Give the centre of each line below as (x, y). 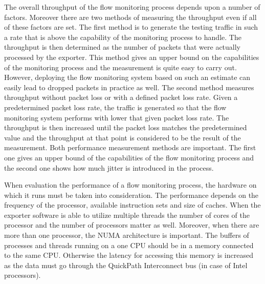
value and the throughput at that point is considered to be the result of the (123, 137)
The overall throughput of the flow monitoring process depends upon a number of (132, 7)
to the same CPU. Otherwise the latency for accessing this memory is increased (129, 255)
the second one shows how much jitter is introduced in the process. (109, 167)
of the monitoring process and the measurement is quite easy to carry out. (120, 67)
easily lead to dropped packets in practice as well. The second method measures (129, 87)
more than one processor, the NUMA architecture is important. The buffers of (127, 235)
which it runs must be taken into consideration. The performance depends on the (131, 195)
